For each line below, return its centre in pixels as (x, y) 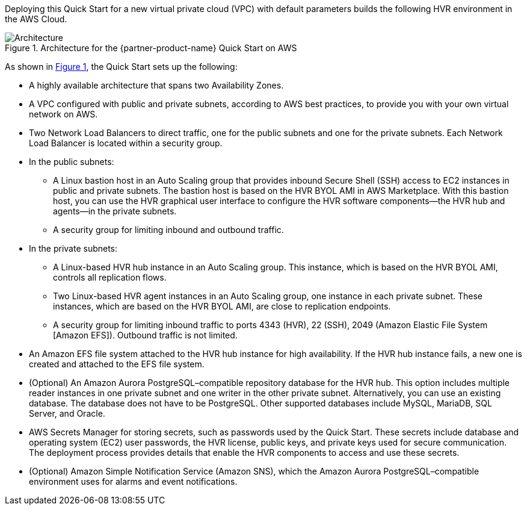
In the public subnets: (72, 162)
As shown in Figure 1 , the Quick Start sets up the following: (121, 67)
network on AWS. (63, 114)
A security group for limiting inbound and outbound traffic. (168, 230)
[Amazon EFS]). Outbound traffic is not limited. (145, 335)
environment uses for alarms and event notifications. (133, 481)
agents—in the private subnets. (115, 211)
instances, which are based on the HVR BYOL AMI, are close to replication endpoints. (222, 306)
